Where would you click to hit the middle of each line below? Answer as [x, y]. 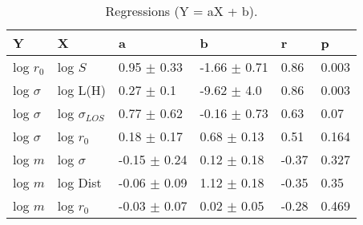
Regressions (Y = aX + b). [181, 11]
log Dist [79, 182]
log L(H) [82, 90]
